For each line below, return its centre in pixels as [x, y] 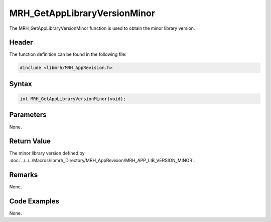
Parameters [28, 115]
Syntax [21, 84]
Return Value [30, 141]
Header [21, 43]
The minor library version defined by [47, 153]
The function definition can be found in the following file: [68, 54]
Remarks [24, 174]
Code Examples [34, 201]
